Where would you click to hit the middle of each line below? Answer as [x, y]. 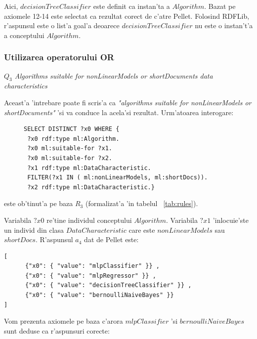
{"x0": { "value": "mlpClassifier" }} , [92, 266]
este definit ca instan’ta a [131, 6]
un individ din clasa [34, 230]
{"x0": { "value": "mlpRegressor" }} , [90, 275]
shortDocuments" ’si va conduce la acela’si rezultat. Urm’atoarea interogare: [119, 112]
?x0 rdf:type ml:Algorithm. [73, 139]
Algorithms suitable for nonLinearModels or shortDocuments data [114, 75]
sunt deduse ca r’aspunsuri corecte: [57, 330]
